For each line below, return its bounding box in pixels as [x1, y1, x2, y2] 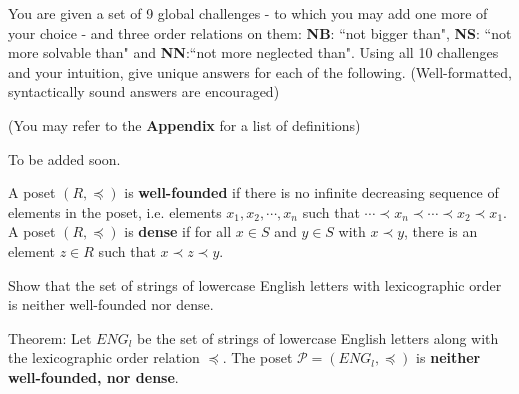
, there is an [404, 221, 478, 242]
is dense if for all [124, 221, 232, 242]
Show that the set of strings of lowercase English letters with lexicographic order [8, 274, 502, 295]
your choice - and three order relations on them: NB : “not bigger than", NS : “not [8, 22, 512, 43]
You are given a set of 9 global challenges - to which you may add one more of [8, 3, 488, 23]
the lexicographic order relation [8, 347, 200, 368]
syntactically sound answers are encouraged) [8, 81, 280, 102]
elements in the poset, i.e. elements [8, 201, 222, 222]
